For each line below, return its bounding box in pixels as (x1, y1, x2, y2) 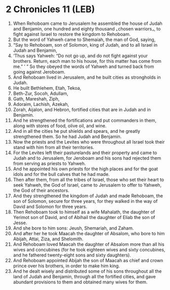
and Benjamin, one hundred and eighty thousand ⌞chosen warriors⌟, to (13, 25, 161, 31)
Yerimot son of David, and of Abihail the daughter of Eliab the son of (13, 214, 156, 220)
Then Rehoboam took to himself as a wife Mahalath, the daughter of (13, 209, 155, 215)
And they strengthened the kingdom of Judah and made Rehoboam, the (13, 193, 163, 199)
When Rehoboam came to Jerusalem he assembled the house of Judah (13, 20, 162, 26)
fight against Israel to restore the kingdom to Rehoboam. (13, 31, 131, 37)
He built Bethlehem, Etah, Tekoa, (13, 85, 81, 91)
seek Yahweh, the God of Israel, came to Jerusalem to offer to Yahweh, (13, 182, 161, 188)
